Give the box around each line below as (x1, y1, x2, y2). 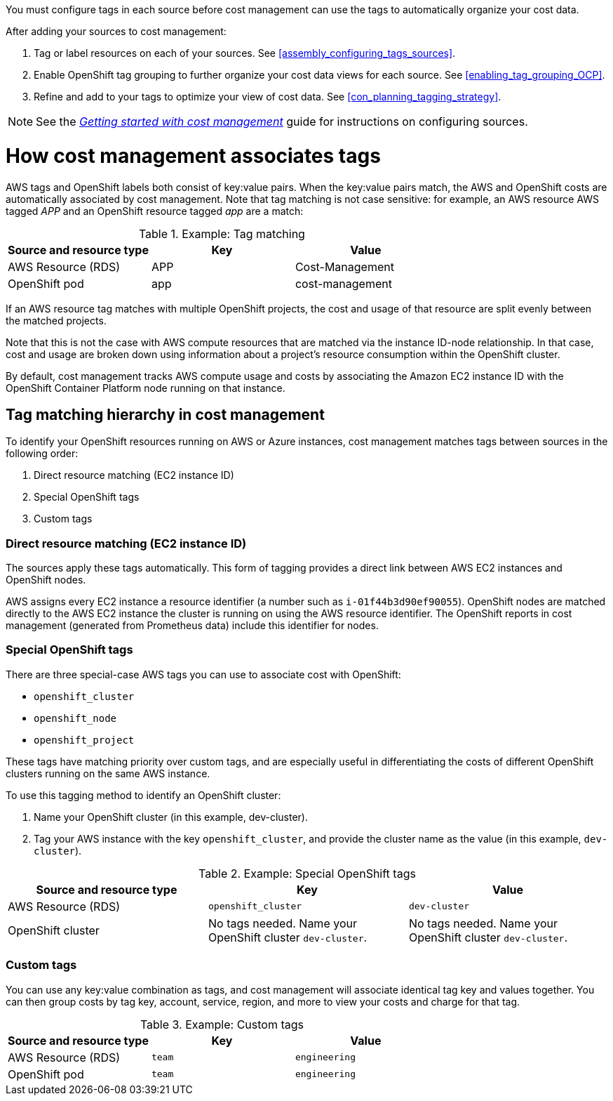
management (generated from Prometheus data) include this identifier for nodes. (6, 619, 379, 632)
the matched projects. (6, 314, 107, 327)
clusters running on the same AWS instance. (6, 767, 210, 779)
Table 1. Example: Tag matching (138, 226, 305, 241)
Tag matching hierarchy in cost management (6, 405, 325, 423)
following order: (6, 447, 79, 460)
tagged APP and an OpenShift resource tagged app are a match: (6, 204, 304, 217)
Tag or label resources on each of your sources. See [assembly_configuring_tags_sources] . (34, 47, 456, 59)
